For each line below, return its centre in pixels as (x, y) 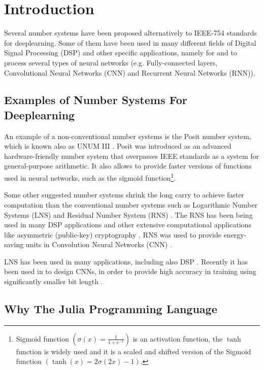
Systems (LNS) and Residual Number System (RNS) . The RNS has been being (128, 214)
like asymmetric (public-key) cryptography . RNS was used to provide (113, 234)
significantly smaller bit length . (54, 281)
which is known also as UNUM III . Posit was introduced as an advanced (118, 146)
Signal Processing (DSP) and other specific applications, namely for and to (121, 53)
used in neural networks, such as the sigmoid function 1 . (90, 177)
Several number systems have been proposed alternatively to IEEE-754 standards (130, 33)
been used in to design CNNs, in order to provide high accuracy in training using (130, 271)
